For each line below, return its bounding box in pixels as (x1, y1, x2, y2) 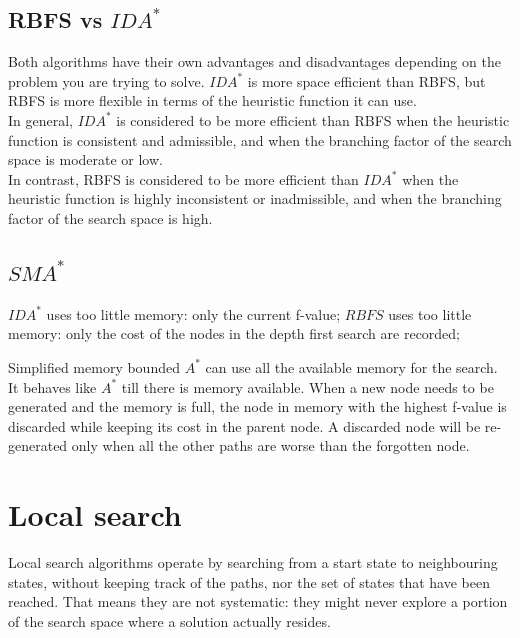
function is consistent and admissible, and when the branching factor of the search (8, 129, 512, 150)
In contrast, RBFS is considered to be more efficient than (8, 168, 359, 189)
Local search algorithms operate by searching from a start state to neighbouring (8, 552, 498, 573)
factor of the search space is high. (8, 207, 213, 228)
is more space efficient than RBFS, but (247, 70, 486, 91)
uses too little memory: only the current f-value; (46, 303, 341, 324)
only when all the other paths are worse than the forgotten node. (71, 435, 470, 456)
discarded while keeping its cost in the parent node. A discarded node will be (8, 415, 481, 436)
